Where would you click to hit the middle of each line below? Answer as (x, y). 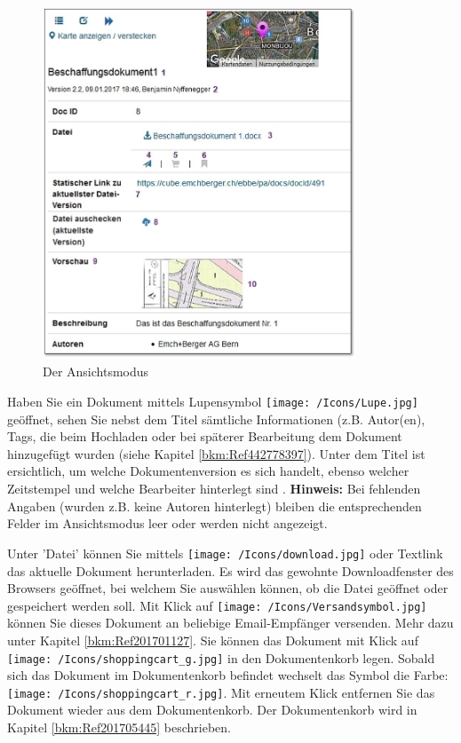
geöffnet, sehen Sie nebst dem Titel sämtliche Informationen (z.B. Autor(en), (216, 419)
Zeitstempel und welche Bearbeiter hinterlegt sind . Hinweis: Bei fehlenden (214, 489)
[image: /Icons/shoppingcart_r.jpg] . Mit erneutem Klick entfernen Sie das (221, 692)
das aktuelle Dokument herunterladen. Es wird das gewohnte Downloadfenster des (230, 570)
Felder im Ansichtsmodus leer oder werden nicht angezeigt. (167, 523)
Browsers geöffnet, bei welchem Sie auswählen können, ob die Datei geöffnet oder (228, 588)
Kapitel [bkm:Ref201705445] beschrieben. (119, 727)
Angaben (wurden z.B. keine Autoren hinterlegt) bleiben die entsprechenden (215, 506)
